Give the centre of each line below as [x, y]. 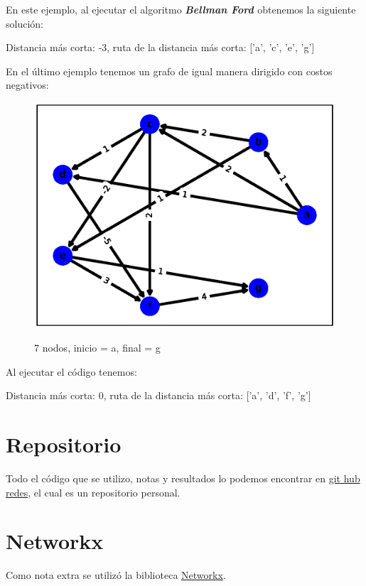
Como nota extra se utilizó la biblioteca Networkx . [116, 575]
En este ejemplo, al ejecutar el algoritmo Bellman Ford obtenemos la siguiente [181, 9]
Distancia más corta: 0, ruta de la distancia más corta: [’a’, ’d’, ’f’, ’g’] [158, 395]
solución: [25, 23]
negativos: [27, 85]
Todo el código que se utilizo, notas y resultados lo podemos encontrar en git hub [183, 478]
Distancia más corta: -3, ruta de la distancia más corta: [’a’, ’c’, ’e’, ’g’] [160, 47]
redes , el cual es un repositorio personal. [93, 492]
